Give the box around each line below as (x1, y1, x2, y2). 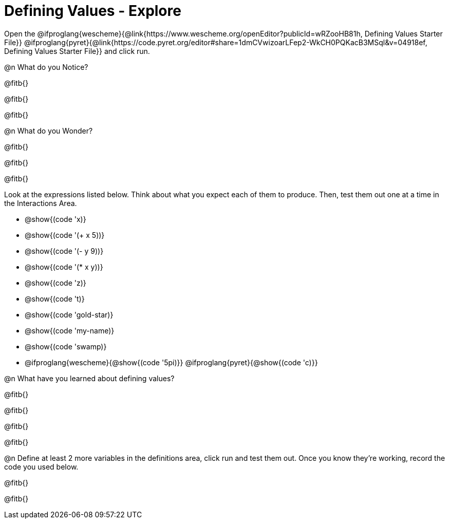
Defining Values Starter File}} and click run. (4, 46, 150, 55)
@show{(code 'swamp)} (25, 342, 107, 351)
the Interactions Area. (4, 198, 77, 208)
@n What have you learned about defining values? (4, 373, 175, 383)
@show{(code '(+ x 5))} (25, 230, 105, 239)
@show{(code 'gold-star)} (25, 310, 114, 319)
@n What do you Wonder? (4, 126, 93, 135)
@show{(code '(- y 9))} (25, 246, 104, 255)
